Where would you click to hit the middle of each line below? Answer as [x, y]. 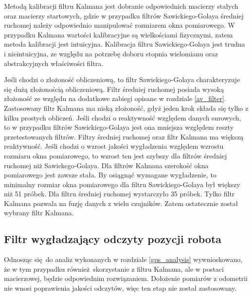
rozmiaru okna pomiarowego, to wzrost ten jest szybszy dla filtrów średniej [116, 155]
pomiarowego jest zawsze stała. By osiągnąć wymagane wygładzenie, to [110, 175]
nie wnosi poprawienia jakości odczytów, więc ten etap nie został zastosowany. [120, 288]
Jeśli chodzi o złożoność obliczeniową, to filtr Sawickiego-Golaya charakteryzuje [122, 79]
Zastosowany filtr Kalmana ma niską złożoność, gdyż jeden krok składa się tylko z [126, 108]
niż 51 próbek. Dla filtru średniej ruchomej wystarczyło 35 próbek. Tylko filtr [119, 194]
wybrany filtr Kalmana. [39, 213]
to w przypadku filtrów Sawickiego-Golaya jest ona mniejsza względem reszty [119, 127]
